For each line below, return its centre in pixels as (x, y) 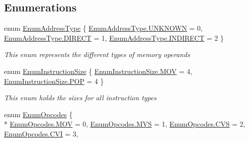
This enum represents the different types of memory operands (97, 54)
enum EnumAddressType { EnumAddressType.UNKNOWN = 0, (103, 28)
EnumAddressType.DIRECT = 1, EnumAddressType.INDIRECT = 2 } (114, 37)
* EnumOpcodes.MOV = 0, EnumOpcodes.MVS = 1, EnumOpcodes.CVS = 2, (125, 124)
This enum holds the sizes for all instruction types (80, 98)
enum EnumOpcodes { (38, 114)
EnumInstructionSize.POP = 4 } (54, 81)
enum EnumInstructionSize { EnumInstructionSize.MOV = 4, (98, 71)
